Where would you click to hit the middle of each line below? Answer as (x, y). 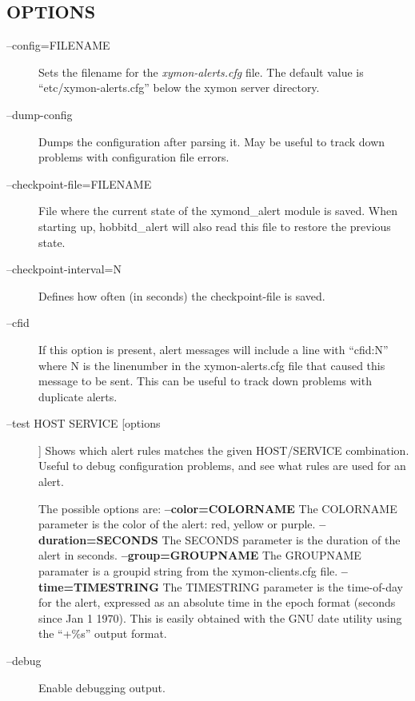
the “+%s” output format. (103, 633)
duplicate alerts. (78, 396)
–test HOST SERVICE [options (84, 423)
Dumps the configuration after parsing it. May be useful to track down (212, 141)
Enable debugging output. (102, 687)
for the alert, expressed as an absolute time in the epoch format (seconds (217, 602)
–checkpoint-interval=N (64, 269)
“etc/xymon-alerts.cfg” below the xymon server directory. (179, 88)
